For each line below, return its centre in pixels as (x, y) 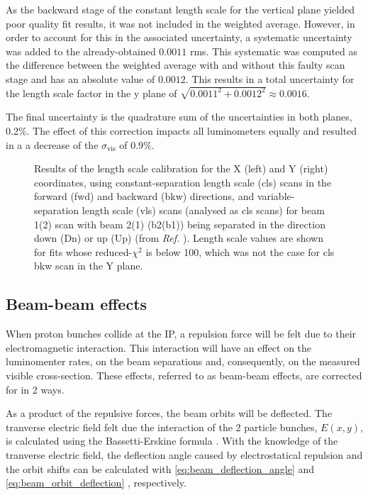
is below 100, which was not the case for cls (240, 251)
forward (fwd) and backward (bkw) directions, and (144, 196)
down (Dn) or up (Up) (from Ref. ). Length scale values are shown (179, 238)
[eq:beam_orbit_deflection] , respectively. (96, 483)
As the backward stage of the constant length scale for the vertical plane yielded (180, 9)
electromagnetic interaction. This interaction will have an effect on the (159, 347)
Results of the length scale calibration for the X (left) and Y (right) (181, 168)
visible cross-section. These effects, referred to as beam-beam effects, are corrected (184, 375)
